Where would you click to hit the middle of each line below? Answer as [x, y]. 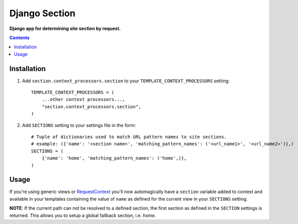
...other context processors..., [83, 100]
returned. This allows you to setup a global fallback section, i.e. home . [83, 215]
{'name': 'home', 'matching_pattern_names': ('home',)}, [114, 158]
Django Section [42, 13]
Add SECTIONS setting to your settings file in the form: [79, 125]
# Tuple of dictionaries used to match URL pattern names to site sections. [129, 137]
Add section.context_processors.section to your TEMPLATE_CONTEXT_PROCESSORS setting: [126, 81]
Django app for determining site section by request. [65, 28]
